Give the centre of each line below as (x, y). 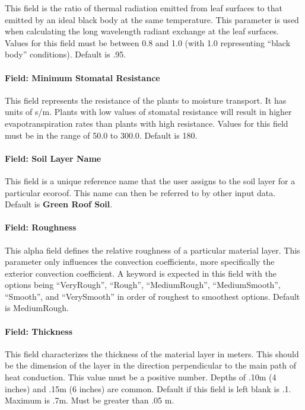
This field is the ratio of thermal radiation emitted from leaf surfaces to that (144, 8)
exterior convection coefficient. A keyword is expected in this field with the (141, 273)
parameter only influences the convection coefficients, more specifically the (140, 262)
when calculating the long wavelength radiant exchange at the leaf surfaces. (142, 31)
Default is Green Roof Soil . (59, 204)
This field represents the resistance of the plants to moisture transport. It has (146, 100)
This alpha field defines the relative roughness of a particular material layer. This (152, 250)
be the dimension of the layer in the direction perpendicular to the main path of (151, 365)
